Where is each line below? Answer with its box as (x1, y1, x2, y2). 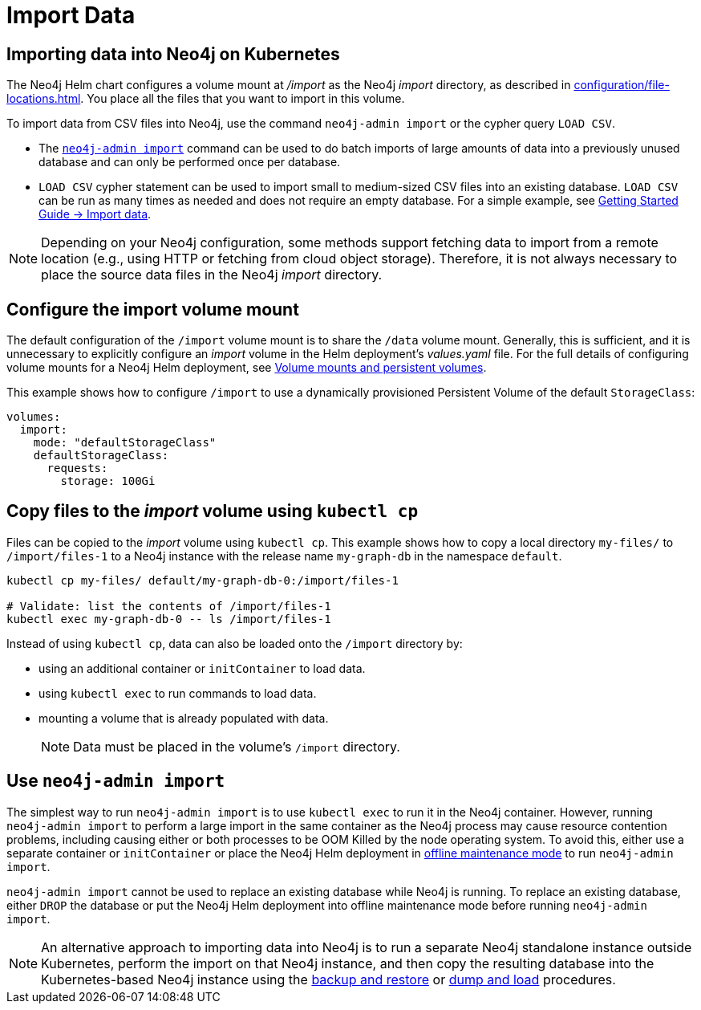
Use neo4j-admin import (6, 771, 225, 792)
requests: (47, 462, 108, 475)
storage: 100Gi (60, 474, 156, 488)
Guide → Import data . (38, 207, 152, 222)
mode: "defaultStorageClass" (33, 436, 217, 450)
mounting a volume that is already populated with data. (38, 711, 329, 725)
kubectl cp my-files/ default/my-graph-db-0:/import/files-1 (6, 573, 399, 587)
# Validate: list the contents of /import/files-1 (6, 599, 331, 613)
